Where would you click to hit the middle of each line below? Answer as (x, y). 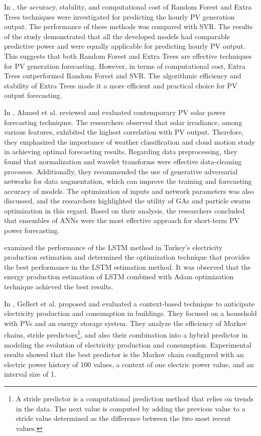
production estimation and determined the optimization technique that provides (127, 257)
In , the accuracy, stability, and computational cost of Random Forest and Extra (128, 7)
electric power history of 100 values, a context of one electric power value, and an (129, 364)
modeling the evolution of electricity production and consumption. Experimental (128, 344)
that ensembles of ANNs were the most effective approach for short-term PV (122, 220)
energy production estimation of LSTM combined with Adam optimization (119, 277)
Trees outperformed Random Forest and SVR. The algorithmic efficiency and (123, 76)
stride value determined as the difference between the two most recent (123, 418)
